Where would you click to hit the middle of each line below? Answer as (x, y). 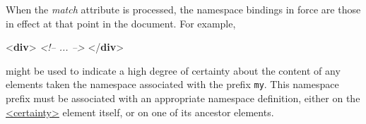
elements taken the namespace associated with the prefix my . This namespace (172, 84)
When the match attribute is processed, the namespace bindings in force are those (183, 9)
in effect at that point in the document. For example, (121, 23)
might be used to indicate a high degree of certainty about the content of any (173, 70)
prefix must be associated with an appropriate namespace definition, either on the (183, 98)
